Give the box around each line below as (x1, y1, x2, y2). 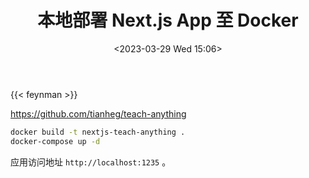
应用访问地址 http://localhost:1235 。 (10, 156, 172, 168)
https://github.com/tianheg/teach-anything (10, 107, 187, 120)
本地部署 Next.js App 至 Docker (37, 9, 299, 32)
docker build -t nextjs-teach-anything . (10, 127, 186, 137)
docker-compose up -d (10, 136, 101, 146)
